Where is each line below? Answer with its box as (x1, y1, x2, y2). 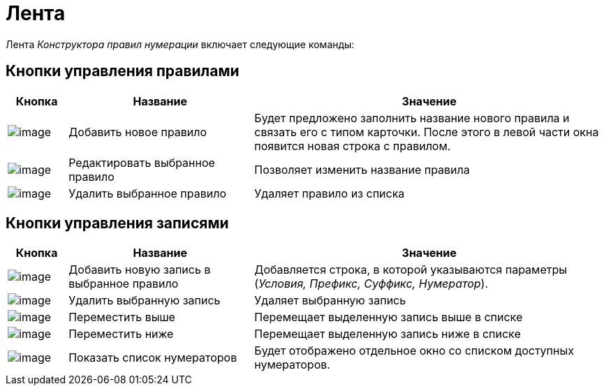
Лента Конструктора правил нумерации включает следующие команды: (6, 38, 355, 50)
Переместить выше (68, 310, 175, 325)
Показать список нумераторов (68, 351, 237, 365)
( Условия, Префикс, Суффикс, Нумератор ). (254, 276, 489, 291)
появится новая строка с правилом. (254, 138, 451, 153)
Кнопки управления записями (6, 214, 229, 233)
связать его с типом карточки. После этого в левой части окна (254, 124, 599, 139)
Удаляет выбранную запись (254, 293, 406, 308)
